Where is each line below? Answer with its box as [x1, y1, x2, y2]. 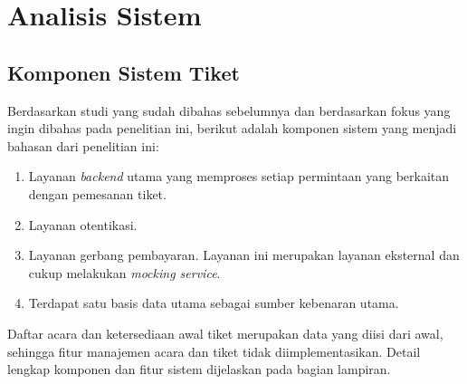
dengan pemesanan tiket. [28, 184, 167, 203]
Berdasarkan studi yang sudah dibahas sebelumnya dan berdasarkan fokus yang [7, 101, 451, 120]
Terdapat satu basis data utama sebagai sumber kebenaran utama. [28, 293, 399, 312]
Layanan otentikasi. [28, 215, 138, 234]
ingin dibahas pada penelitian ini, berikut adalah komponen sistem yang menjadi [7, 119, 457, 138]
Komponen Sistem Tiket [7, 58, 240, 86]
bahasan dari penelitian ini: [7, 136, 159, 155]
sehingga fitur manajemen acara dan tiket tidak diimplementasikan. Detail [7, 341, 421, 360]
